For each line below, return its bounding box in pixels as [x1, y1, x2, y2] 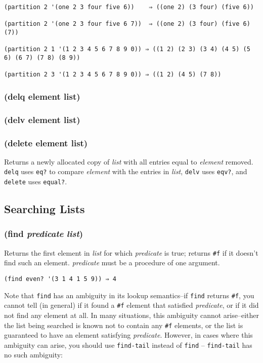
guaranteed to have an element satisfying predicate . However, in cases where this [4, 330, 253, 340]
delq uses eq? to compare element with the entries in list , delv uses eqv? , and [4, 166, 247, 177]
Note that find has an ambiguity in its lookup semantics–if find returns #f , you [4, 290, 254, 300]
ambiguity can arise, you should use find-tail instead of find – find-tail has [4, 339, 252, 350]
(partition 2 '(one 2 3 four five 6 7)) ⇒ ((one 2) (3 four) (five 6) [4, 20, 250, 28]
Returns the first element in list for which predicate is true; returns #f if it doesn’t [4, 247, 258, 258]
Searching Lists [4, 201, 85, 217]
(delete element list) [4, 136, 88, 149]
